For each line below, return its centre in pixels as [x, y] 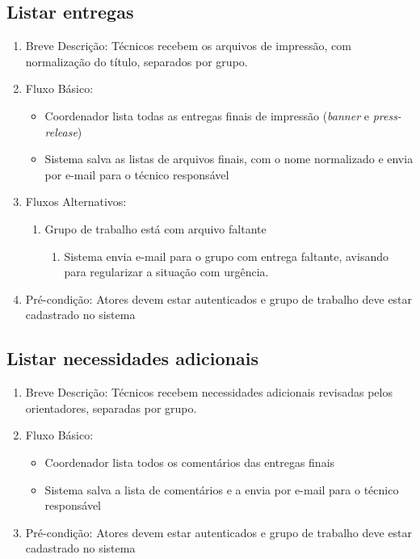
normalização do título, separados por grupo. [136, 61]
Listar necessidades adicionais [132, 358]
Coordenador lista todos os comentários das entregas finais [190, 462]
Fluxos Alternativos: [76, 202]
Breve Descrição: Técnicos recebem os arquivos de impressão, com [188, 46]
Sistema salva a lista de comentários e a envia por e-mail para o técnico [222, 489]
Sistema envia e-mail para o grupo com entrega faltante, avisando [226, 256]
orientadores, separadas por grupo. [111, 408]
